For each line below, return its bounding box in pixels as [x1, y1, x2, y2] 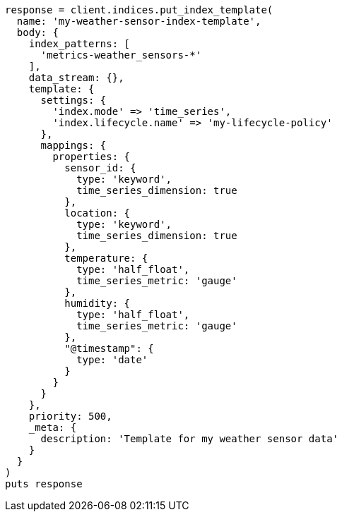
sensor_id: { [64, 162, 136, 174]
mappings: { [40, 140, 107, 151]
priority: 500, [28, 410, 112, 422]
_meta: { [28, 422, 77, 433]
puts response [5, 478, 83, 489]
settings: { [40, 95, 107, 106]
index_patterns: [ [28, 38, 131, 49]
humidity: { [64, 298, 131, 309]
